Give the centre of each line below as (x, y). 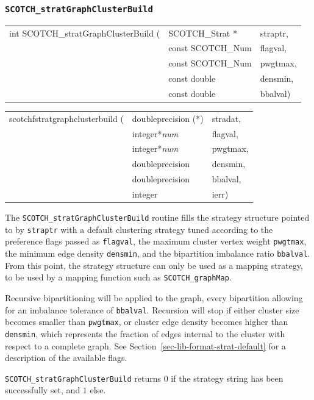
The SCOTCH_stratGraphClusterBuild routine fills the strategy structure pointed (157, 217)
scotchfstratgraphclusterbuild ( (66, 118)
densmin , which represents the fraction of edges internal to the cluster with (145, 333)
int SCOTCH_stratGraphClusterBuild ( (85, 33)
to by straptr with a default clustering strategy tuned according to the (139, 229)
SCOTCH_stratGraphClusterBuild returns (83, 378)
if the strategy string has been (227, 378)
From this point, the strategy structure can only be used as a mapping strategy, (154, 265)
